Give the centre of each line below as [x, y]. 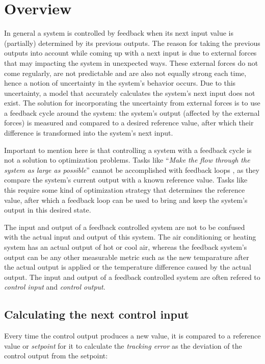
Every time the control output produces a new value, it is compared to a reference [132, 336]
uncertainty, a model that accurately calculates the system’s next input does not [130, 93]
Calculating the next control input [97, 314]
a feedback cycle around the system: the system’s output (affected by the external [132, 112]
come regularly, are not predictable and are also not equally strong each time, [125, 73]
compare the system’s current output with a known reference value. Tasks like [126, 180]
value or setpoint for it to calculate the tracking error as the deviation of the [123, 345]
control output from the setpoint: [56, 356]
